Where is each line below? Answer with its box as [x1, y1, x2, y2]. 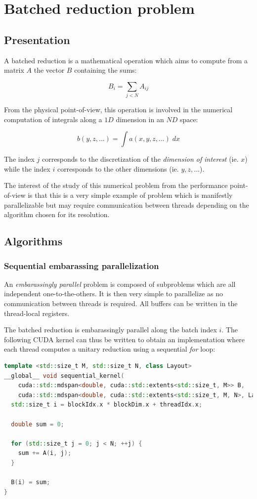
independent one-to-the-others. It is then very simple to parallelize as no [4, 288, 223, 299]
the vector [34, 65, 65, 75]
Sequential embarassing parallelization [4, 259, 159, 272]
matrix [4, 65, 24, 75]
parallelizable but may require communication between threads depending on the [4, 199, 249, 210]
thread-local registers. [4, 308, 70, 318]
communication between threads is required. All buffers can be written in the [4, 298, 238, 309]
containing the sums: [74, 65, 137, 75]
